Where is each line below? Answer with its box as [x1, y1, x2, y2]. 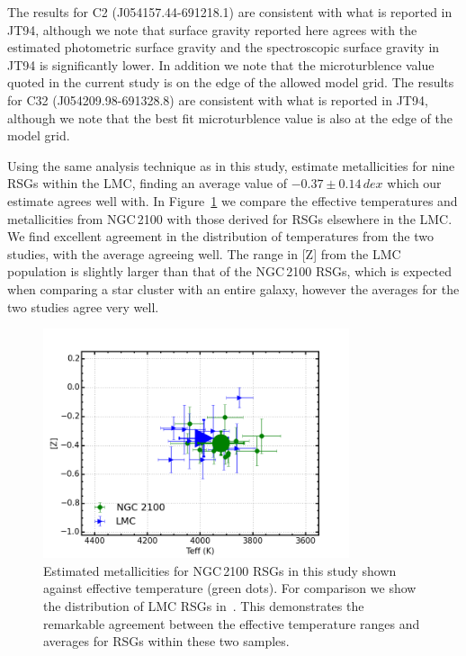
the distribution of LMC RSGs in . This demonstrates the [43, 596, 364, 615]
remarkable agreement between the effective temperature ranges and [43, 614, 420, 633]
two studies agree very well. [7, 297, 159, 316]
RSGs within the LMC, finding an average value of [7, 174, 287, 193]
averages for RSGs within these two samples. [43, 632, 290, 651]
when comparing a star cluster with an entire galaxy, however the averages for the [7, 279, 460, 298]
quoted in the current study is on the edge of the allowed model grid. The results [7, 73, 454, 92]
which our [387, 174, 442, 193]
